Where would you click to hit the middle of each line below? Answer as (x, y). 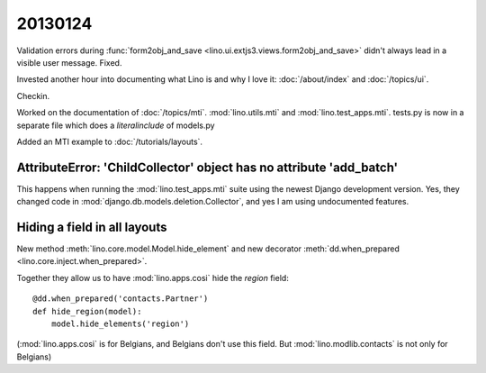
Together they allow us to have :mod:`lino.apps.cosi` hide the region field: (153, 277)
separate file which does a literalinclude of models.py (116, 125)
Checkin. (33, 96)
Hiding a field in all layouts (92, 227)
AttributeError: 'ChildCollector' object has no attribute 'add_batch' (207, 167)
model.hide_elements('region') (120, 324)
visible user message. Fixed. (69, 62)
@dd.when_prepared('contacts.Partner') (121, 299)
